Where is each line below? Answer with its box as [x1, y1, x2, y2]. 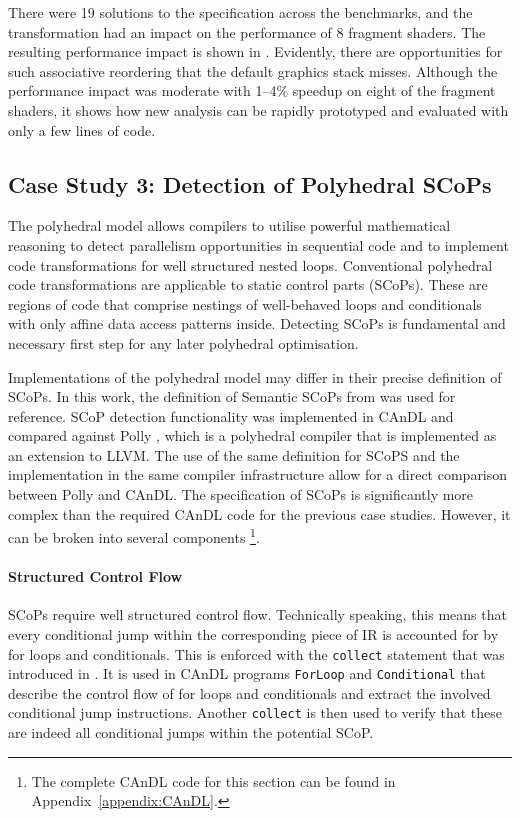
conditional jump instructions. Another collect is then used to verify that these [8, 702, 503, 723]
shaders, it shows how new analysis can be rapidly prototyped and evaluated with [8, 99, 509, 120]
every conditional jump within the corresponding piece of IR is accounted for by [8, 623, 499, 644]
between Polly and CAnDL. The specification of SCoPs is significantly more [8, 484, 474, 505]
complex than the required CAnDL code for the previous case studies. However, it [8, 503, 511, 524]
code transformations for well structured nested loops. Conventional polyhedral [8, 254, 493, 275]
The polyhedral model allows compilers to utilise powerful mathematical [8, 215, 451, 236]
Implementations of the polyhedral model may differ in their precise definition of [8, 366, 502, 387]
